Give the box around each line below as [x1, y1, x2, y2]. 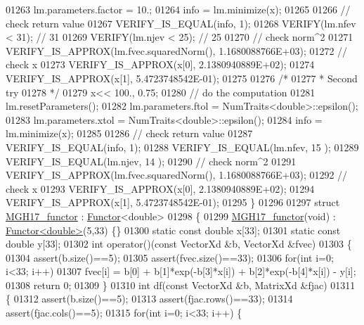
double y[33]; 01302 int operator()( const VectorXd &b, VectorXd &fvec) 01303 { [6, 236, 352, 251]
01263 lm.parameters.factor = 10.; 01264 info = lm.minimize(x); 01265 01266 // [6, 2, 351, 16]
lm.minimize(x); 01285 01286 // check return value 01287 [6, 126, 253, 141]
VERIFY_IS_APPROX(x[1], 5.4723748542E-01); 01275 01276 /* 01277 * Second [6, 70, 358, 85]
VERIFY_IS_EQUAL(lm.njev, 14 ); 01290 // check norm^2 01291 [6, 153, 297, 168]
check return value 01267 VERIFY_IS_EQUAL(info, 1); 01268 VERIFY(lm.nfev [6, 15, 356, 30]
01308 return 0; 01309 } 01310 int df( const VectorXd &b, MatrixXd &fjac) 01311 [6, 277, 356, 292]
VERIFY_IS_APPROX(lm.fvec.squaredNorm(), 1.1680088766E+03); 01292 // [6, 167, 348, 182]
